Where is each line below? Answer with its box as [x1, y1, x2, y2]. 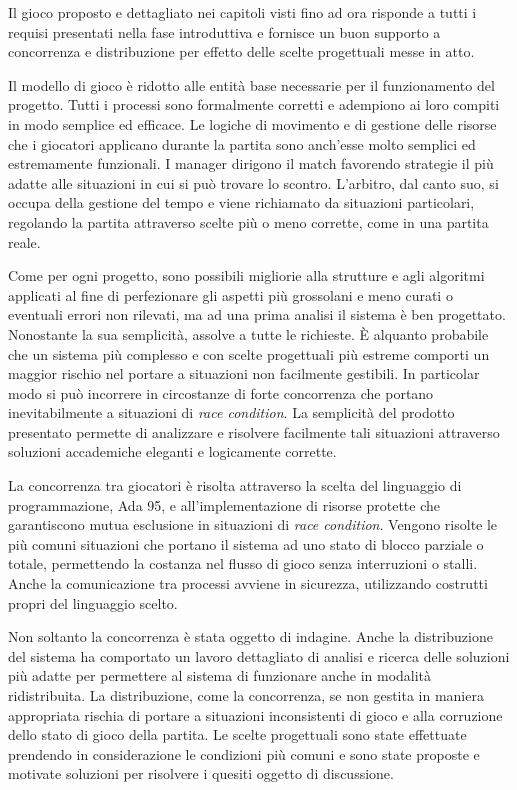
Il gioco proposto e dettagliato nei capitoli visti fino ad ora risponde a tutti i [8, 2, 477, 22]
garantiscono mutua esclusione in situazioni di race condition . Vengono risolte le [8, 514, 498, 535]
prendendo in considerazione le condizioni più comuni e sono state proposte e [8, 743, 480, 764]
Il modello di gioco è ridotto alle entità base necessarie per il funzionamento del [8, 74, 495, 95]
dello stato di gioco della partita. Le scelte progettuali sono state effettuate [8, 724, 467, 745]
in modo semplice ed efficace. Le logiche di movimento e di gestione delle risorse [8, 113, 497, 134]
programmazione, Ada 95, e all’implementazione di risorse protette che [8, 494, 440, 515]
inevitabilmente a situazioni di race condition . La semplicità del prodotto [8, 402, 455, 423]
